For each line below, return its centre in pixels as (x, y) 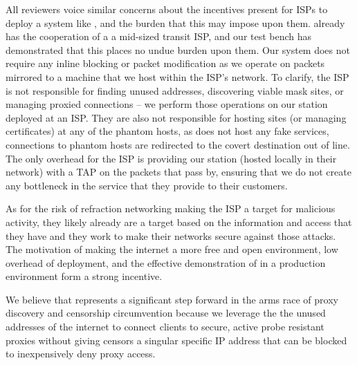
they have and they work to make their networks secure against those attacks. (171, 235)
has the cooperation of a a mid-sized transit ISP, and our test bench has (159, 36)
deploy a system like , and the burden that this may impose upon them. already (175, 22)
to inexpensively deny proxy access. (81, 354)
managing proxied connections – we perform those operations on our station (167, 104)
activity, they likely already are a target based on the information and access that (179, 222)
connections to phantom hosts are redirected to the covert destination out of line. (178, 144)
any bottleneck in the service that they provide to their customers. (147, 185)
